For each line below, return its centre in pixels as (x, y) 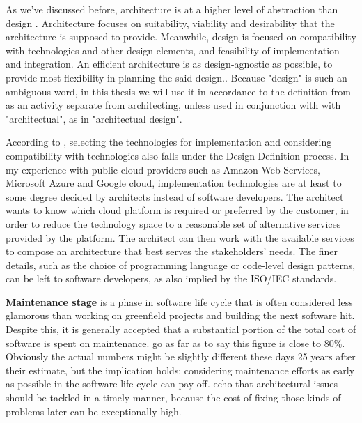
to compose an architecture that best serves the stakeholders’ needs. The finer (172, 251)
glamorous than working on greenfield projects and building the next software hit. (180, 315)
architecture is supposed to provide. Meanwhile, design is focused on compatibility (181, 37)
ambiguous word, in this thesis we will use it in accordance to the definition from (178, 91)
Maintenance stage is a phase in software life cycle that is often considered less (179, 301)
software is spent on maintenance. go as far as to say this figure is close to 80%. (175, 343)
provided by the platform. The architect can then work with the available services (180, 237)
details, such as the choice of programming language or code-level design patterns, (181, 264)
